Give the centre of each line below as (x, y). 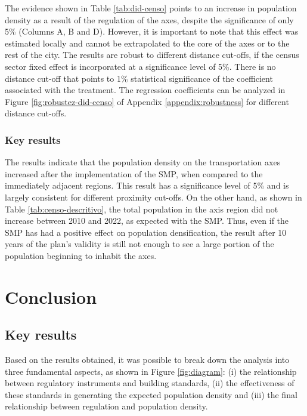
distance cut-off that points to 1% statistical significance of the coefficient (139, 78)
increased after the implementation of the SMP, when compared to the (134, 173)
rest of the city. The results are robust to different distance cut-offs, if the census (152, 55)
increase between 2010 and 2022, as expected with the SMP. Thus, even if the (147, 221)
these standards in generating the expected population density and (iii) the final (151, 394)
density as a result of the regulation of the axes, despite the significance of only (149, 19)
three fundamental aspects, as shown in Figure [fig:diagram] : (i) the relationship (151, 371)
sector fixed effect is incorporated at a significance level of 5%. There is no (140, 66)
